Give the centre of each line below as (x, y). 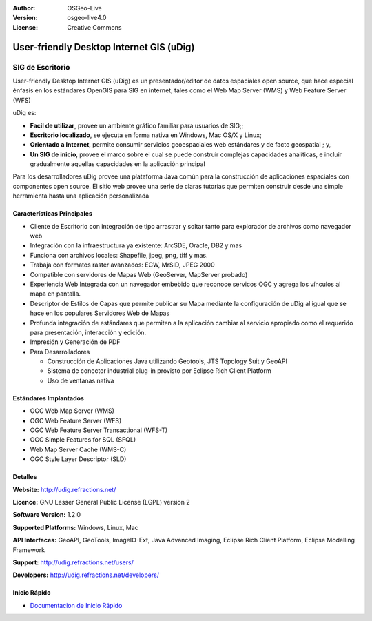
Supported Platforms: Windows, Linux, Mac (76, 527)
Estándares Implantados (48, 398)
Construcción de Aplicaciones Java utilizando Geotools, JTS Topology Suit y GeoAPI (167, 361)
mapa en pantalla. (55, 294)
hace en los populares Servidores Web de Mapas (100, 313)
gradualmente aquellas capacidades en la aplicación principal (118, 164)
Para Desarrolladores (60, 352)
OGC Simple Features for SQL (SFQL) (83, 440)
